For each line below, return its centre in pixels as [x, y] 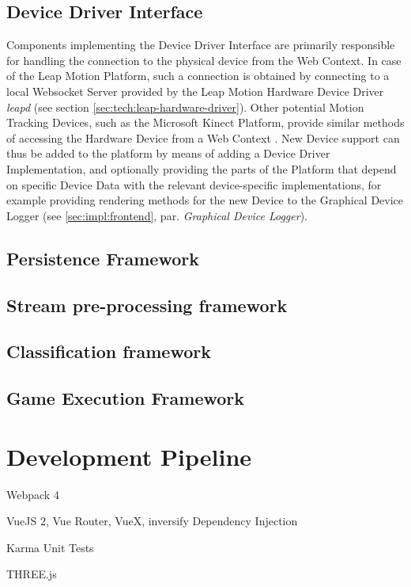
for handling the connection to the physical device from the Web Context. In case [204, 60]
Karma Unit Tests [50, 547]
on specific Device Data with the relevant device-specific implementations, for [194, 184]
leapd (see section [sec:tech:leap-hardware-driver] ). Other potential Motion [185, 107]
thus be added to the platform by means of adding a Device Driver [168, 153]
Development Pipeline [129, 456]
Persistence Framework [103, 258]
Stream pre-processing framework [147, 305]
